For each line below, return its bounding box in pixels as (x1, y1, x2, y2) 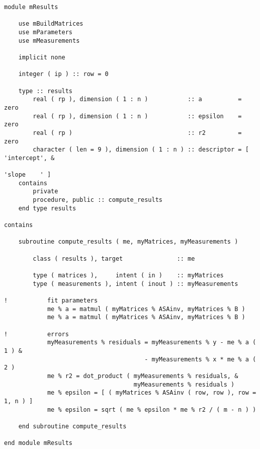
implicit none (18, 53, 65, 61)
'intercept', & (4, 154, 55, 162)
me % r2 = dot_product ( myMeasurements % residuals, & (47, 372, 238, 380)
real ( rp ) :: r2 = (33, 129, 242, 136)
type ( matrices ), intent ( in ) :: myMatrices (33, 272, 224, 279)
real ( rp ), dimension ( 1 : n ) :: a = (33, 96, 242, 103)
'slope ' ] (4, 171, 51, 179)
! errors (4, 330, 69, 338)
